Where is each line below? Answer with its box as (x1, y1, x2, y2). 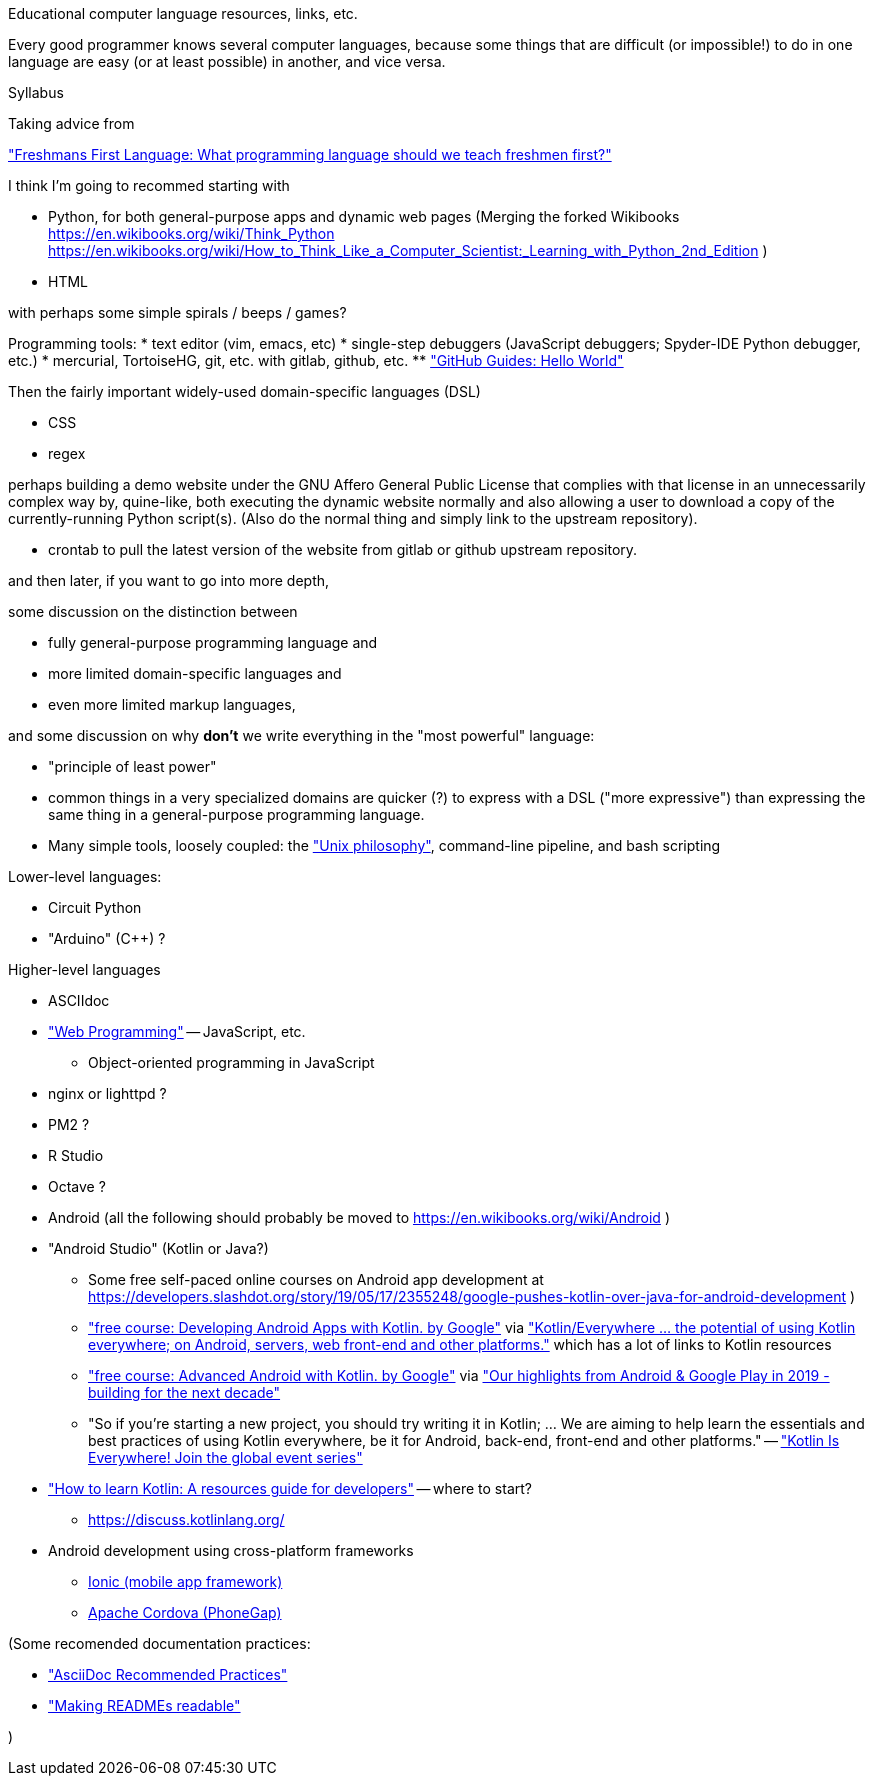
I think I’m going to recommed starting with (8, 177, 290, 194)
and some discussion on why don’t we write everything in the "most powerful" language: (8, 727, 595, 744)
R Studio (48, 1147, 104, 1164)
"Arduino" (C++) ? (48, 930, 166, 947)
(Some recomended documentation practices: (8, 1635, 311, 1652)
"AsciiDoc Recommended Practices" (48, 1666, 288, 1683)
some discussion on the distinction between (8, 603, 298, 620)
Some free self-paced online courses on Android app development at (88, 1271, 544, 1288)
